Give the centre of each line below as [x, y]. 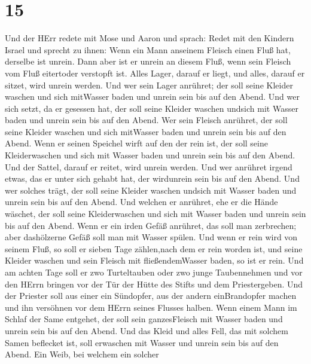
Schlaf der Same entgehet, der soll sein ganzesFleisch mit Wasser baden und [144, 319]
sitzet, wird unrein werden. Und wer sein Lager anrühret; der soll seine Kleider [149, 85]
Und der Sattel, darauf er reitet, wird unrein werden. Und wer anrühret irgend [149, 166]
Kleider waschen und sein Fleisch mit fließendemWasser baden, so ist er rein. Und [154, 260]
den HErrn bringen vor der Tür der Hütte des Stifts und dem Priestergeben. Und [154, 284]
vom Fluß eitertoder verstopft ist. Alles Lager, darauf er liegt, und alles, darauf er [155, 73]
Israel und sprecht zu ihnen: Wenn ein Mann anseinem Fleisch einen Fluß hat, [148, 49]
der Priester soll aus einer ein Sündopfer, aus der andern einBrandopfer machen [151, 296]
